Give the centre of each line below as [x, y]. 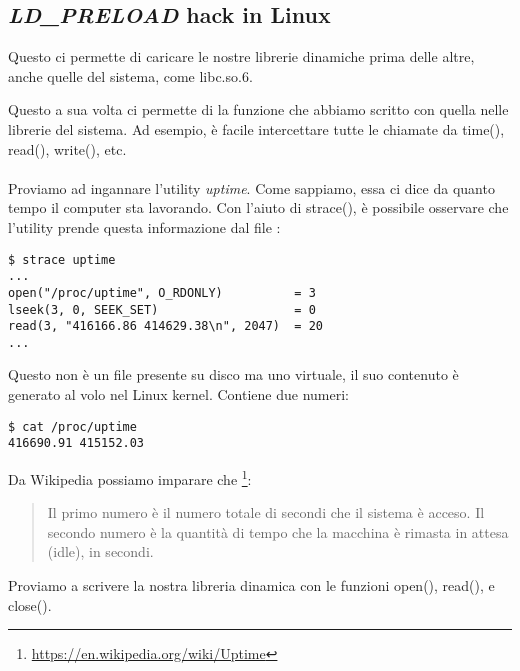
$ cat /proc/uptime [72, 426]
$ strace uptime [62, 259]
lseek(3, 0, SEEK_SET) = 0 [162, 309]
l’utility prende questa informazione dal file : [144, 226]
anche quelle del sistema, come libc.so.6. [130, 75]
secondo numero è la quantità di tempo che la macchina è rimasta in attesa [278, 531]
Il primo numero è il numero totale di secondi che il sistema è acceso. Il [266, 512]
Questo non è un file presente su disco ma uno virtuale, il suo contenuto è [233, 374]
